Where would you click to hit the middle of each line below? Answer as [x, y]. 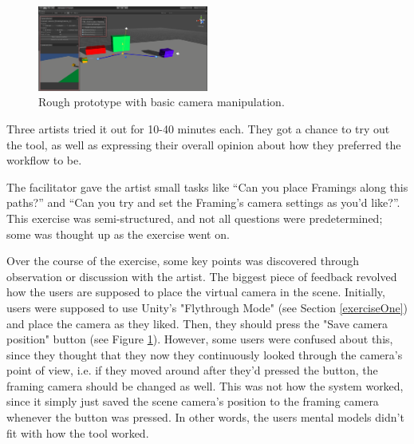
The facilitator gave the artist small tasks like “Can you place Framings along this [207, 186]
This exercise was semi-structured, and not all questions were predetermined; [195, 218]
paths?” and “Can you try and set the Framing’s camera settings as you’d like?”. [203, 202]
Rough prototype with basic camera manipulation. [162, 102]
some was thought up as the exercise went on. [118, 234]
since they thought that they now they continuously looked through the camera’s [205, 354]
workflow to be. [44, 160]
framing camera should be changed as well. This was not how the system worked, [205, 385]
